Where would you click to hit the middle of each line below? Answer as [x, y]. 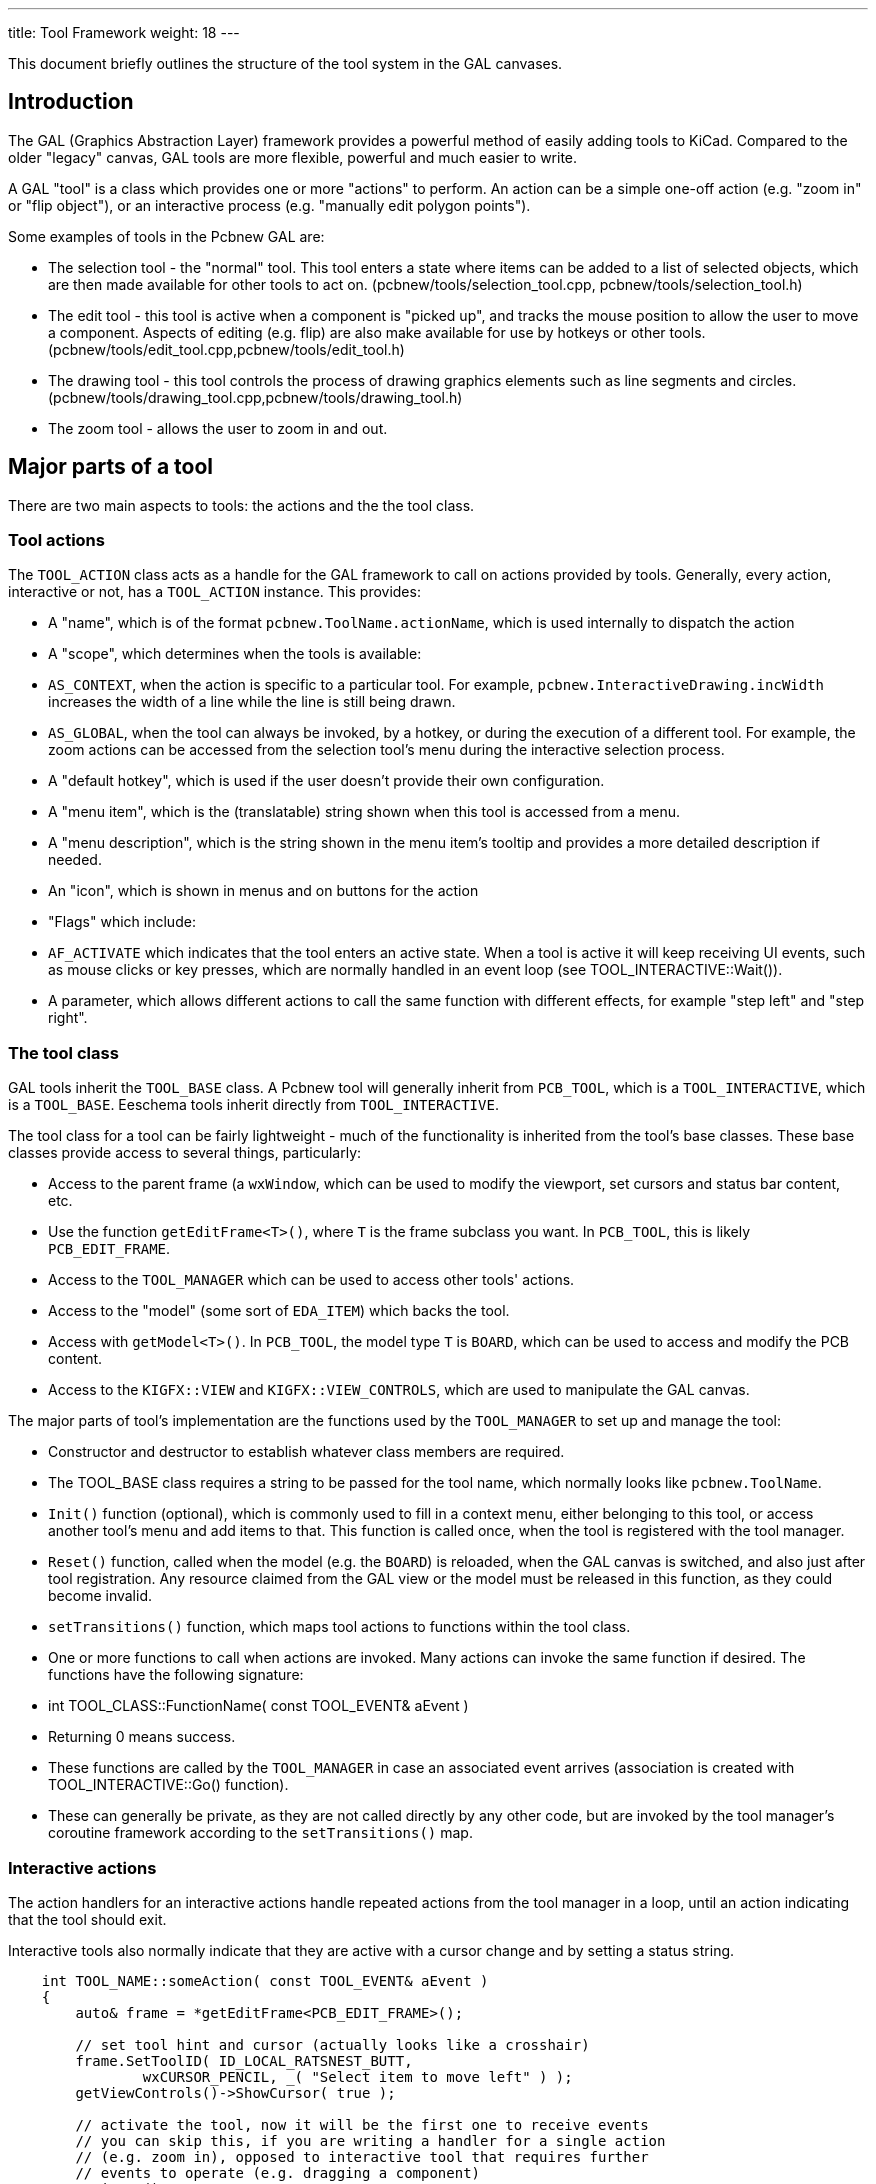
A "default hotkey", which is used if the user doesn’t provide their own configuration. [326, 781]
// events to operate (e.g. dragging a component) [278, 2172]
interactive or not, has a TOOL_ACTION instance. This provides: [214, 592]
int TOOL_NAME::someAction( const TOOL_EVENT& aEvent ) [265, 1980]
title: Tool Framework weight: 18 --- [124, 32]
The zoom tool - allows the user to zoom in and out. [218, 428]
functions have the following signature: [176, 1675]
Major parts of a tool [111, 467]
